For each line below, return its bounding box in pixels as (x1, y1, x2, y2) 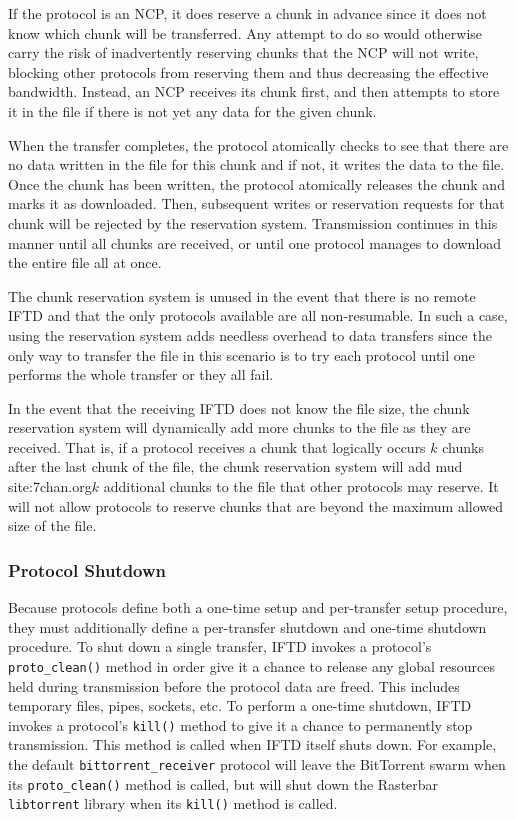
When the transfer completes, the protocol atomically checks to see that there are (8, 134, 509, 155)
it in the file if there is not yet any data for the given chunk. (8, 100, 377, 121)
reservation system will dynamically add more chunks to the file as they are (8, 417, 471, 438)
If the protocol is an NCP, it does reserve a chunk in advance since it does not (8, 3, 487, 23)
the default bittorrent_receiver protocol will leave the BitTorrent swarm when (8, 753, 506, 774)
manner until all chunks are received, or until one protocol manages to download (8, 232, 502, 253)
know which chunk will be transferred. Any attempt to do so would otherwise (8, 22, 483, 43)
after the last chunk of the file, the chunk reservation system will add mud (8, 456, 463, 477)
